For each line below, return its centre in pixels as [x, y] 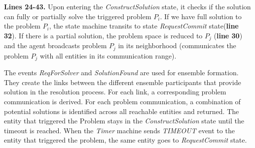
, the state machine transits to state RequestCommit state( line [144, 26]
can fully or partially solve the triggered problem [78, 16]
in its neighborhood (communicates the [177, 45]
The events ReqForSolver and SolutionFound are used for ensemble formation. [121, 73]
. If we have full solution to [201, 16]
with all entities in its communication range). [108, 55]
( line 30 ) [228, 35]
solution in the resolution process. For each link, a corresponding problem [115, 92]
